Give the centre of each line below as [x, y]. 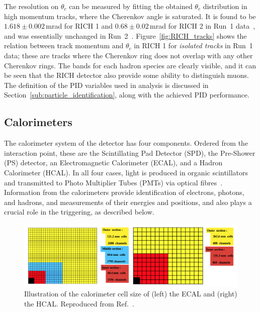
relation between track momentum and [64, 45]
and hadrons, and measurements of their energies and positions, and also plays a [128, 202]
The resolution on [31, 6]
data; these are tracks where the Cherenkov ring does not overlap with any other [128, 55]
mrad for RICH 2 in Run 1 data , [203, 26]
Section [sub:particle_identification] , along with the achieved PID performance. [127, 95]
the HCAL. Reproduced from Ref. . [79, 303]
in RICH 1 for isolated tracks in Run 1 [193, 45]
